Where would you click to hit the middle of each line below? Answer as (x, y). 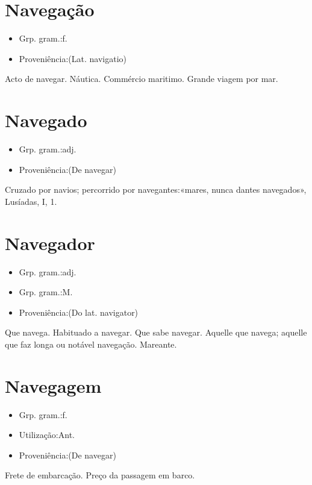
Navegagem (53, 385)
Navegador (50, 242)
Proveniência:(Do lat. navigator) (79, 312)
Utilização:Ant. (47, 435)
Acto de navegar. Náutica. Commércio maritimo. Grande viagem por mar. (142, 79)
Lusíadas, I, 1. (31, 201)
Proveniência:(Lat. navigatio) (73, 58)
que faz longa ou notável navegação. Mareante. (91, 344)
